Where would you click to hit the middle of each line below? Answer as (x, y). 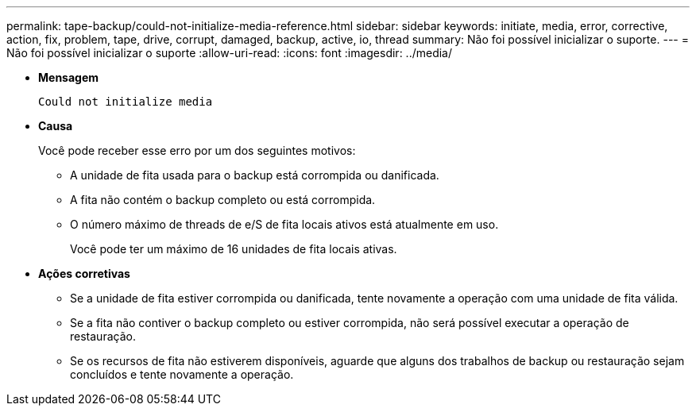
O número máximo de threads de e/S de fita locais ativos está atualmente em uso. (284, 224)
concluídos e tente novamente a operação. (182, 374)
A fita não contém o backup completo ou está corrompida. (223, 200)
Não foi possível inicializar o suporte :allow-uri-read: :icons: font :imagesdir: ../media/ (230, 53)
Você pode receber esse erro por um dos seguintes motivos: (197, 150)
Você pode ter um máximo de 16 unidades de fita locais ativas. (234, 249)
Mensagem (69, 77)
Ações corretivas (84, 273)
